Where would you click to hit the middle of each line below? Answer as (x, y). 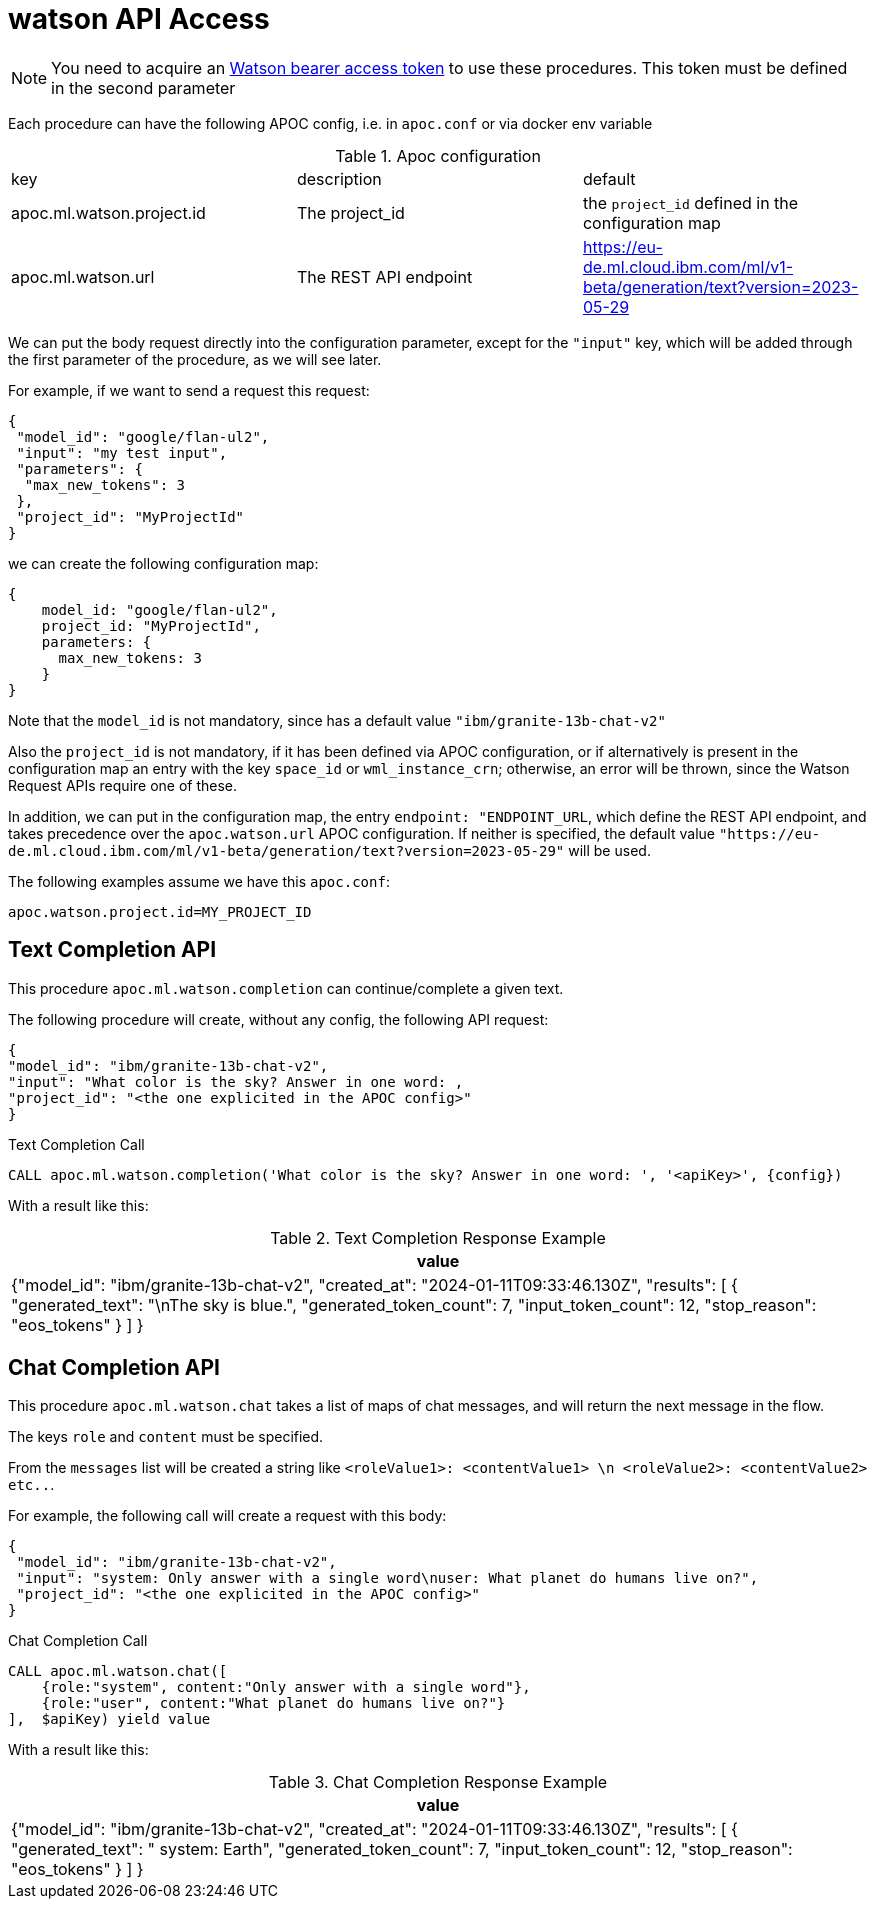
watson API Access (139, 19)
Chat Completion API (114, 1368)
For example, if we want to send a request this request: (189, 390)
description (339, 178)
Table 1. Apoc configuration (438, 155)
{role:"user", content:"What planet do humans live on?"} (273, 1703)
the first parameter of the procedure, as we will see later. (195, 359)
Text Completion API (112, 950)
